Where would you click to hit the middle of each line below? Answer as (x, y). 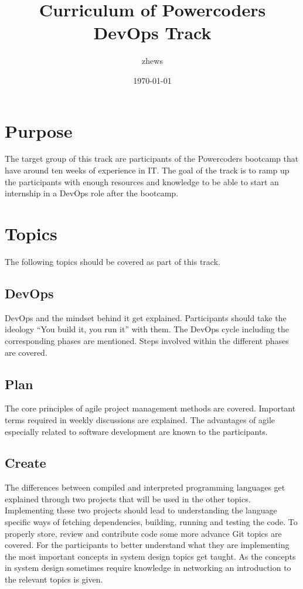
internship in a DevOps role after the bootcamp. (92, 193)
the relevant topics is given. (54, 579)
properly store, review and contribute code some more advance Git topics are (143, 533)
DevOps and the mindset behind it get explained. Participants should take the (146, 317)
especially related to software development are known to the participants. (136, 431)
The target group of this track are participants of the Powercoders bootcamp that (152, 159)
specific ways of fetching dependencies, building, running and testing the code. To (151, 522)
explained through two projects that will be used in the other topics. (128, 498)
